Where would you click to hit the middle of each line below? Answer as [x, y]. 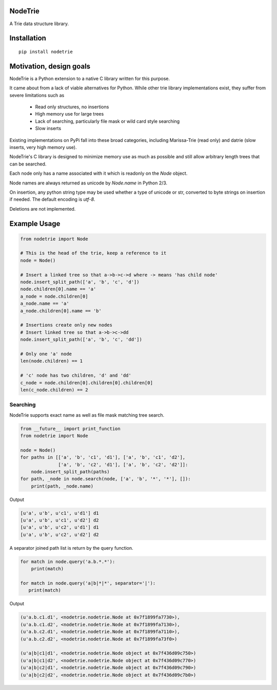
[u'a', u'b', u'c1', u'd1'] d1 [60, 513]
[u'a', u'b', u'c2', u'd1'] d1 [60, 527]
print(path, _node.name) [62, 486]
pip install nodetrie [46, 52]
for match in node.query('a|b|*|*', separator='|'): [88, 583]
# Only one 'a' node [46, 354]
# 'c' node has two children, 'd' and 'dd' [76, 376]
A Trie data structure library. [39, 24]
